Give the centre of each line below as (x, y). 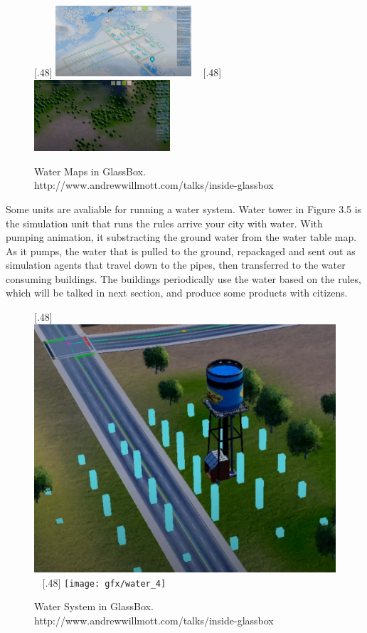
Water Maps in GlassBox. (90, 171)
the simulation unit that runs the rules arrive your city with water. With (164, 223)
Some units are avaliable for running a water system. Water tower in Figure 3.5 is (184, 209)
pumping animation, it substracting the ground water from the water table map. (181, 237)
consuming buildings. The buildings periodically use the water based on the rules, (183, 278)
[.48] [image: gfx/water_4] (104, 582)
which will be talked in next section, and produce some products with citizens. (177, 293)
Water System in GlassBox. (94, 606)
